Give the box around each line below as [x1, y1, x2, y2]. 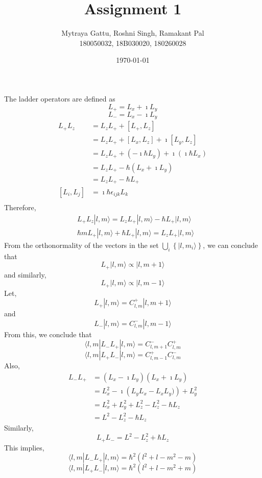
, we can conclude [203, 239, 258, 250]
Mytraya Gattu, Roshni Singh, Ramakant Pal [61, 28, 204, 38]
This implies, [4, 442, 44, 452]
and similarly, [4, 269, 46, 280]
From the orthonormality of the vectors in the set [4, 239, 159, 250]
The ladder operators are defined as [4, 93, 115, 104]
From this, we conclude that [4, 329, 92, 339]
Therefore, [4, 202, 36, 213]
